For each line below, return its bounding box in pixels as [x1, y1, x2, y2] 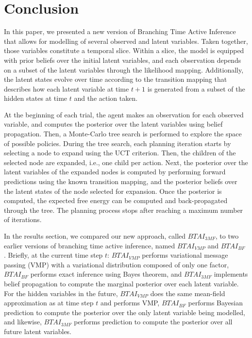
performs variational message [142, 250, 228, 260]
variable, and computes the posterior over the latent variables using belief [4, 119, 223, 129]
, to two [215, 231, 239, 241]
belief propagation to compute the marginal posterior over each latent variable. [4, 278, 239, 288]
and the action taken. [74, 93, 138, 103]
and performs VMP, [100, 298, 160, 308]
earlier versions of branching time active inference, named [4, 240, 175, 250]
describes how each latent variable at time [4, 83, 129, 94]
